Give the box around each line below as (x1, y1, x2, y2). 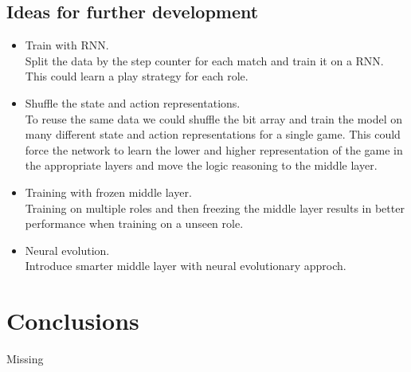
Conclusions (6, 304, 139, 337)
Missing (6, 350, 44, 367)
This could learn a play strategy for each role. (25, 68, 249, 84)
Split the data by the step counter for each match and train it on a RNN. (25, 52, 384, 69)
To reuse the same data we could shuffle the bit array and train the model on (25, 110, 403, 127)
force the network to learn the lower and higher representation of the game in (25, 141, 403, 158)
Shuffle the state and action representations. (25, 94, 241, 111)
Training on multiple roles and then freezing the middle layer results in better (25, 199, 405, 216)
